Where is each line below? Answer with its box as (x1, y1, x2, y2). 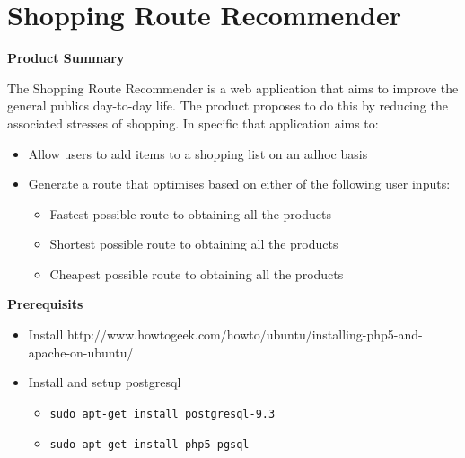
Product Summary (7, 48, 125, 67)
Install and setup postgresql (28, 373, 181, 392)
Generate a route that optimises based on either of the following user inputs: (28, 174, 451, 193)
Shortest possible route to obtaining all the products (49, 234, 338, 253)
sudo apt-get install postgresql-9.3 (49, 407, 276, 420)
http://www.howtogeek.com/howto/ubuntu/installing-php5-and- (67, 325, 423, 344)
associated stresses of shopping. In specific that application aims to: (7, 113, 379, 132)
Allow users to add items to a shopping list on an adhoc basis (28, 144, 368, 163)
